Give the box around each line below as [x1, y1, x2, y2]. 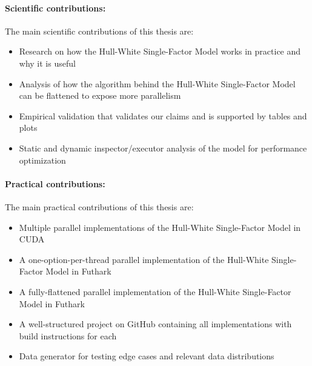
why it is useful [19, 56, 76, 69]
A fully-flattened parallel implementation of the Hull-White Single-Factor [19, 285, 291, 298]
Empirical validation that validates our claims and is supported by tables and [19, 109, 307, 122]
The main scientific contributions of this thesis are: [5, 24, 194, 37]
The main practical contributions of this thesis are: [5, 200, 194, 213]
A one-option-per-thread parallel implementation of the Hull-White [19, 253, 269, 265]
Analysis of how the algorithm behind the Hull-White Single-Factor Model [19, 77, 296, 90]
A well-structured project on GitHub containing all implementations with [19, 318, 292, 330]
